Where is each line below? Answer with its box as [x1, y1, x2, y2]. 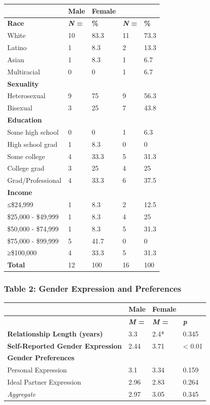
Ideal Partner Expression [7, 377, 81, 387]
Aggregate [7, 388, 36, 399]
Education [7, 115, 42, 125]
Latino [7, 42, 27, 53]
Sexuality [7, 78, 39, 88]
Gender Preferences [7, 352, 75, 363]
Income [7, 187, 32, 197]
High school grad [7, 139, 58, 149]
